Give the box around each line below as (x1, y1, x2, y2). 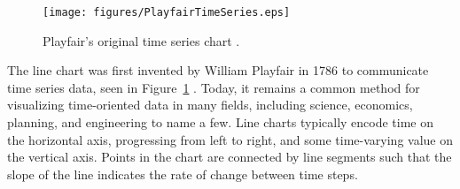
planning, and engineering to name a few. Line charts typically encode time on (7, 113, 434, 132)
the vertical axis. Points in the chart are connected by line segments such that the (7, 147, 452, 166)
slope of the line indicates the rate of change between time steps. (7, 164, 358, 183)
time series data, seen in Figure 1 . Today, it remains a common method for (7, 78, 420, 96)
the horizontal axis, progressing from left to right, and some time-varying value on (7, 130, 453, 148)
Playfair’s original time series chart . (43, 31, 240, 49)
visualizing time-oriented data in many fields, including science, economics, (7, 95, 413, 114)
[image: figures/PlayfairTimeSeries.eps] (43, 6, 291, 19)
